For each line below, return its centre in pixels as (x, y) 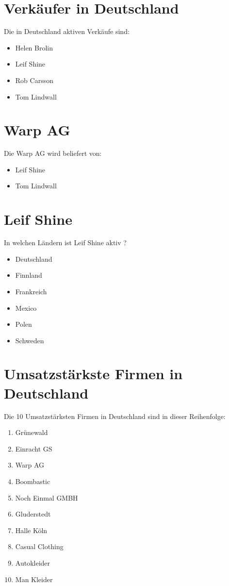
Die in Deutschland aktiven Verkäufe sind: (67, 31)
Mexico (26, 308)
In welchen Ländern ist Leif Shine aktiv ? (65, 243)
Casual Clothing (39, 546)
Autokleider (33, 562)
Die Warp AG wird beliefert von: (53, 153)
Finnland (29, 275)
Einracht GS (34, 448)
